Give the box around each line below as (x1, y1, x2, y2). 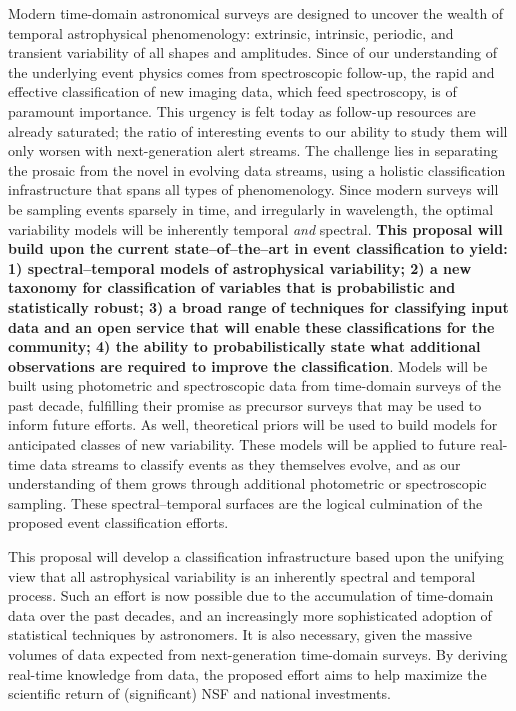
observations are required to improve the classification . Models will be (8, 355, 488, 376)
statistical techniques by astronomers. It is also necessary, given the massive (8, 624, 473, 645)
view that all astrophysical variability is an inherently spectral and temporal (8, 565, 476, 586)
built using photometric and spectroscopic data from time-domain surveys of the (8, 375, 501, 396)
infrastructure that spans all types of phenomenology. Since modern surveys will (8, 179, 499, 200)
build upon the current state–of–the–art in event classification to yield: (8, 238, 508, 259)
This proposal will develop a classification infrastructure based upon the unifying (8, 546, 504, 567)
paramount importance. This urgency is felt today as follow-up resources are (8, 100, 476, 121)
